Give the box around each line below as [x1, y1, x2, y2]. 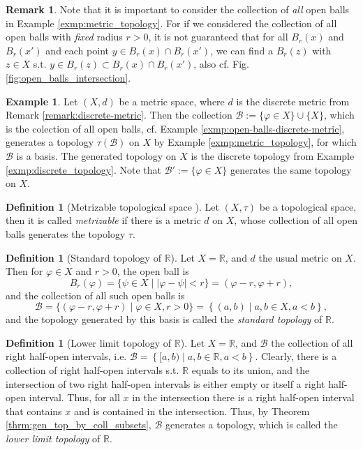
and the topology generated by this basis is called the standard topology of [6, 312, 323, 327]
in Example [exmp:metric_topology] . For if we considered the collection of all [6, 15, 337, 30]
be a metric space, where [119, 93, 225, 108]
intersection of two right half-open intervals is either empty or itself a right [6, 376, 325, 391]
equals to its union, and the [191, 363, 310, 377]
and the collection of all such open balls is [6, 287, 185, 302]
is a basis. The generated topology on [16, 148, 177, 163]
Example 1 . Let [6, 93, 78, 108]
